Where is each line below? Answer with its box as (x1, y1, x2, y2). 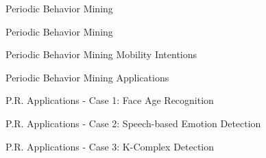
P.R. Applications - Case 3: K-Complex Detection (5, 139, 215, 153)
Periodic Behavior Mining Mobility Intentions (5, 47, 197, 62)
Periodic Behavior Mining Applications (5, 70, 169, 84)
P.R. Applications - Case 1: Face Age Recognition (5, 93, 214, 107)
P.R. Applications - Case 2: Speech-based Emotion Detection (5, 116, 261, 130)
